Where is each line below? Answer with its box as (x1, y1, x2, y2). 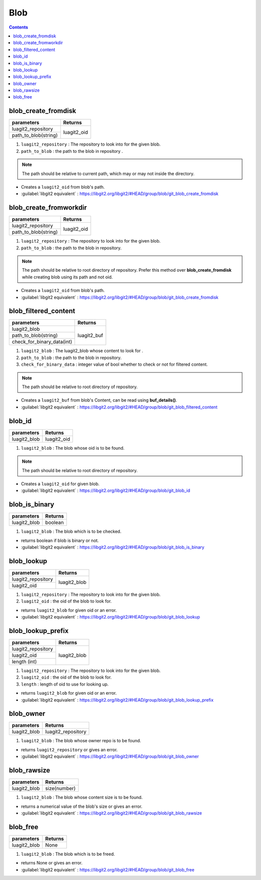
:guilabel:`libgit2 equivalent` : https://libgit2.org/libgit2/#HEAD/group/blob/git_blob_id (21, 488, 190, 493)
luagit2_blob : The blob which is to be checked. (21, 529, 122, 535)
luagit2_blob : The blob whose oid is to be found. (21, 445, 125, 451)
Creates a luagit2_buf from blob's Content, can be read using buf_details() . (21, 397, 177, 403)
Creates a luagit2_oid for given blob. (21, 481, 100, 487)
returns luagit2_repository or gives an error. (21, 747, 118, 752)
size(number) (45, 785, 76, 792)
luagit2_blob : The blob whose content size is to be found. (21, 795, 143, 800)
